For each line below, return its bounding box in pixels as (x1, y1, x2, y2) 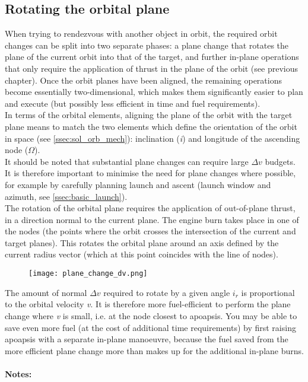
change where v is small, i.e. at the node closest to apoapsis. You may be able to (5, 309, 297, 321)
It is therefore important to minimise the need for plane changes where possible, (5, 167, 296, 179)
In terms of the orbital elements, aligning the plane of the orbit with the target (5, 109, 293, 121)
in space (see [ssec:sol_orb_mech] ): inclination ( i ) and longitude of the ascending (5, 132, 300, 144)
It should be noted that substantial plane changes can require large (5, 155, 249, 167)
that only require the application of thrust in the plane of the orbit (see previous (5, 62, 298, 74)
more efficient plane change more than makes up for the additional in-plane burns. (5, 344, 304, 356)
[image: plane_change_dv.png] (28, 269, 148, 278)
